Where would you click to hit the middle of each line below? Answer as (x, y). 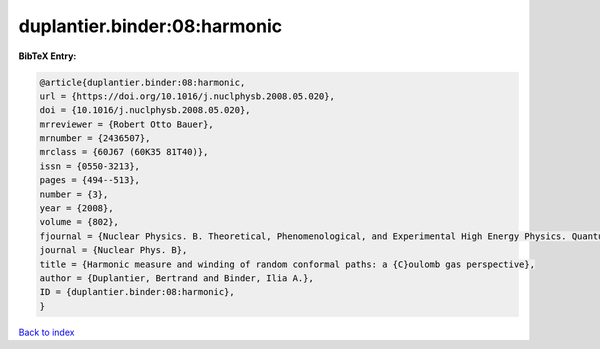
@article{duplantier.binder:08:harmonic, (142, 82)
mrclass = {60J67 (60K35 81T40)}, (124, 152)
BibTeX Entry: (47, 56)
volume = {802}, (79, 222)
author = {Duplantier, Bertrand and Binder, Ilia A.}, (176, 278)
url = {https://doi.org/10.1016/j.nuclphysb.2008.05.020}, (187, 96)
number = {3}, (74, 194)
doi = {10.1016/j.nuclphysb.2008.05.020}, (145, 110)
